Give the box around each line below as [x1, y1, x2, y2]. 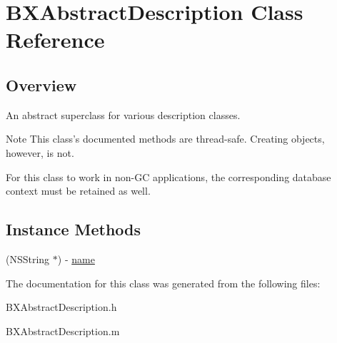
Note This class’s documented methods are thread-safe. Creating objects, [6, 131, 325, 146]
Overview [6, 73, 77, 96]
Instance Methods [6, 218, 141, 240]
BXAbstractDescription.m [6, 323, 120, 338]
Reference [6, 25, 105, 54]
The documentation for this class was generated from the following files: [6, 275, 321, 290]
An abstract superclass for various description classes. [6, 107, 241, 122]
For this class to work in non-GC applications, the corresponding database [6, 169, 331, 184]
